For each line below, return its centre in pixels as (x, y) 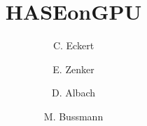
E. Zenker (73, 69)
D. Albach (73, 93)
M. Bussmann (73, 116)
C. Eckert (73, 45)
